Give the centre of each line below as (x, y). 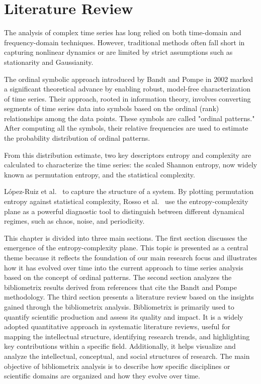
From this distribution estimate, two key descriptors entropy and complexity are (128, 155)
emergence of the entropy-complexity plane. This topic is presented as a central (126, 248)
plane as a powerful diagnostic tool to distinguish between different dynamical (124, 211)
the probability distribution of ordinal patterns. (77, 138)
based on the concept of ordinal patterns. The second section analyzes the (118, 277)
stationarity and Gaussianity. (49, 62)
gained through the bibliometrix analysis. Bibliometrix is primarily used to (119, 306)
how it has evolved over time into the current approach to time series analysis (124, 267)
